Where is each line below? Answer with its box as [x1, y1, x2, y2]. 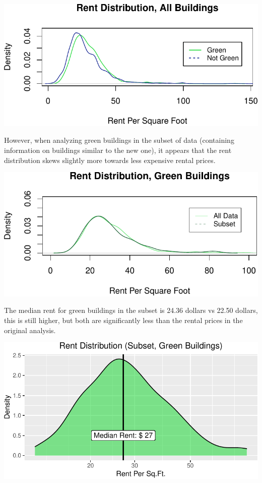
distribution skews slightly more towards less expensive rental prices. [4, 154, 216, 165]
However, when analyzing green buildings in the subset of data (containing [4, 135, 234, 145]
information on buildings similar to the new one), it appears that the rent [4, 145, 232, 155]
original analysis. [4, 325, 56, 335]
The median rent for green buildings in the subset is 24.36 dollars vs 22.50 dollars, [4, 305, 258, 315]
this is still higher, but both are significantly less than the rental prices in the [4, 315, 243, 326]
